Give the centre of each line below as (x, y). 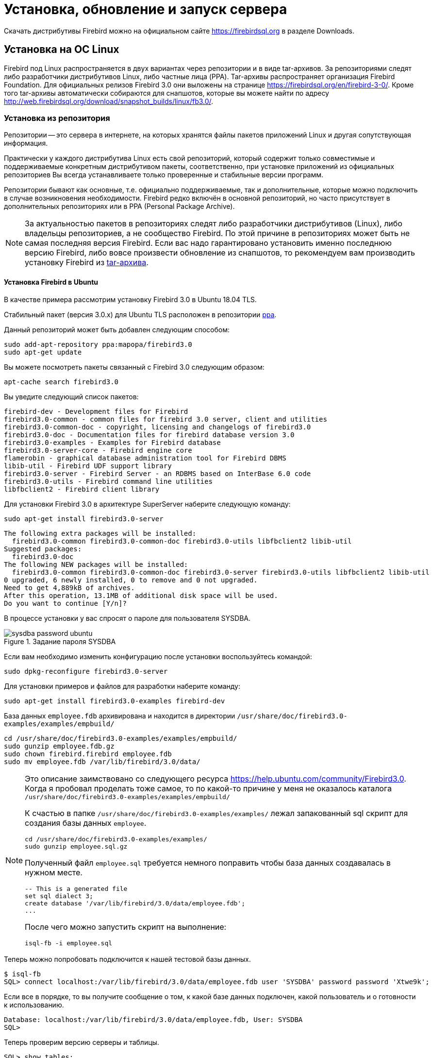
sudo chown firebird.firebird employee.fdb (88, 754)
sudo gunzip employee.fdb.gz (59, 746)
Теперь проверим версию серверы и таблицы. (82, 1042)
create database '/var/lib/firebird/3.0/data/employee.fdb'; (135, 903)
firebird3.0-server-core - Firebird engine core (98, 450)
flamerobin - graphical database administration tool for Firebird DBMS (145, 458)
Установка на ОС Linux (62, 50)
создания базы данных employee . (86, 823)
